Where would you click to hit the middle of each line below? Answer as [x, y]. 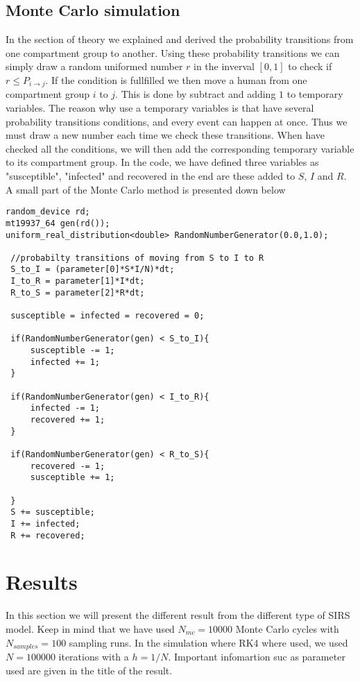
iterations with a [94, 656]
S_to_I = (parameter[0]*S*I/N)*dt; [93, 270]
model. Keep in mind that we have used [90, 628]
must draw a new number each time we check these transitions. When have [165, 135]
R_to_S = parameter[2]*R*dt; [78, 292]
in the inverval [224, 66]
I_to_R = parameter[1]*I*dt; [78, 281]
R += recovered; [48, 535]
